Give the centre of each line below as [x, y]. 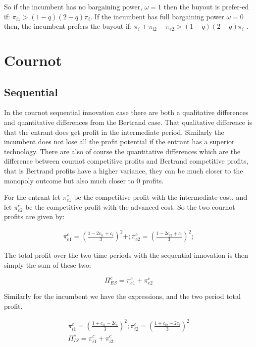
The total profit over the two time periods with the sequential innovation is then [126, 255]
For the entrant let [32, 197]
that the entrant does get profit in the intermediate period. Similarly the [114, 132]
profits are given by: [34, 216]
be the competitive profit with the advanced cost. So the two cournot [130, 206]
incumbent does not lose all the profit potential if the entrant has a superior [119, 142]
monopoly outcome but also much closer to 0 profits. [84, 180]
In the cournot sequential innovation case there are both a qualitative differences [126, 112]
